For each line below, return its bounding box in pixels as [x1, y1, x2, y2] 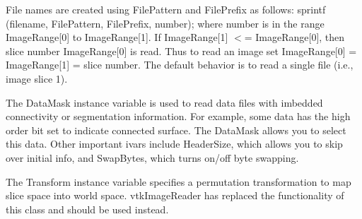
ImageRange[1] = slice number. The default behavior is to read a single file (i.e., [6, 57, 354, 72]
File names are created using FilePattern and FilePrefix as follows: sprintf [6, 2, 326, 16]
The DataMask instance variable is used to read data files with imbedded [6, 95, 323, 109]
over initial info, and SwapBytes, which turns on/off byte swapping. [6, 150, 299, 165]
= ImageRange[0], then [244, 30, 345, 45]
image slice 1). [6, 71, 68, 85]
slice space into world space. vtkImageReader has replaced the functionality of [6, 188, 344, 203]
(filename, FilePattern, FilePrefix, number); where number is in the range [6, 16, 325, 30]
